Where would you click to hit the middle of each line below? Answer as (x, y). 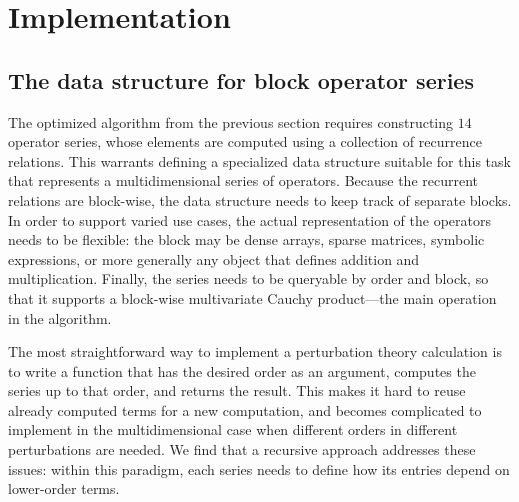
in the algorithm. (60, 317)
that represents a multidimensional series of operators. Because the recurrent (243, 180)
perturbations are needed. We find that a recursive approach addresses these (242, 449)
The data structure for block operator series (241, 79)
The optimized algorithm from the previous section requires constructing (231, 121)
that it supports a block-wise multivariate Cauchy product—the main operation (252, 297)
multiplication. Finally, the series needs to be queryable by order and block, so (248, 278)
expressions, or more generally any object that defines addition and (214, 258)
